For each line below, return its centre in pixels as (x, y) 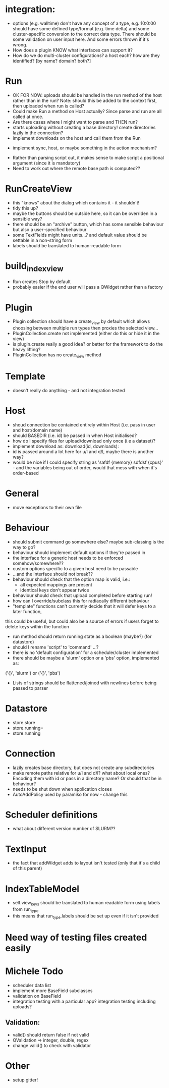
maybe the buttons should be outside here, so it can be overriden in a (85, 213)
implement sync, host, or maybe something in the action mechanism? (85, 148)
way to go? (24, 547)
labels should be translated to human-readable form (67, 245)
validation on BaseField (37, 996)
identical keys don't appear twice (54, 590)
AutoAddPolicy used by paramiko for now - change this (70, 794)
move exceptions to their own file (47, 507)
